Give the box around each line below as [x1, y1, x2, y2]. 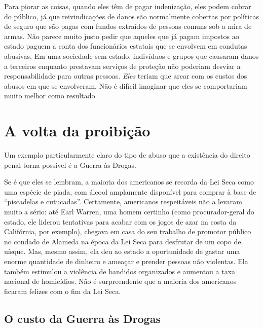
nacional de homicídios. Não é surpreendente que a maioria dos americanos [4, 276, 237, 286]
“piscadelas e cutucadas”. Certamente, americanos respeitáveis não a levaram [4, 196, 242, 207]
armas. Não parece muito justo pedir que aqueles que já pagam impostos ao [4, 30, 239, 41]
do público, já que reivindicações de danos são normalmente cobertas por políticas [4, 11, 259, 21]
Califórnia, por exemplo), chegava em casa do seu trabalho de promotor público [4, 226, 251, 237]
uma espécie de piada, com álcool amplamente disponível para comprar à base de [4, 186, 256, 197]
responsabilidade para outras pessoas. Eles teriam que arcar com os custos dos [4, 70, 247, 81]
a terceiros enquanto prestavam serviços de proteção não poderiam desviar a [4, 60, 241, 71]
